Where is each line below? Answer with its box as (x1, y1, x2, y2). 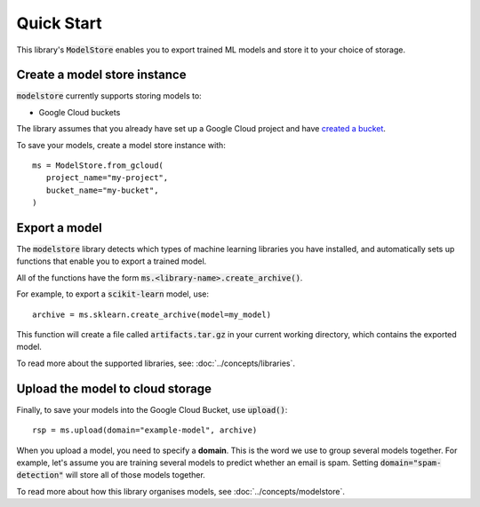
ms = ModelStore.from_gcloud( (32, 161, 164, 170)
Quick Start (16, 13, 102, 33)
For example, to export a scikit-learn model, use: (16, 289, 209, 299)
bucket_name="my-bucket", (45, 185, 159, 195)
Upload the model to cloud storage (16, 381, 212, 396)
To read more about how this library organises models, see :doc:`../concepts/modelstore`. (16, 486, 346, 496)
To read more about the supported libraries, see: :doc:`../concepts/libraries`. (16, 358, 295, 368)
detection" (16, 471, 64, 480)
